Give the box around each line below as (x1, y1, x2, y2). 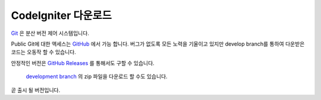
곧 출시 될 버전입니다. (11, 86, 61, 93)
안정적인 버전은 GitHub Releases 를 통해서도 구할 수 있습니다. (11, 59, 155, 66)
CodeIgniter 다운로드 (11, 9, 112, 22)
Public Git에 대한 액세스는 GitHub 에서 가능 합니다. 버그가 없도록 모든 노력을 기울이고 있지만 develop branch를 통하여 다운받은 (11, 40, 305, 47)
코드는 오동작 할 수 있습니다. (11, 49, 77, 56)
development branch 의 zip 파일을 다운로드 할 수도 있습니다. (26, 73, 168, 80)
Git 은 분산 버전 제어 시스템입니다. (11, 30, 89, 37)
